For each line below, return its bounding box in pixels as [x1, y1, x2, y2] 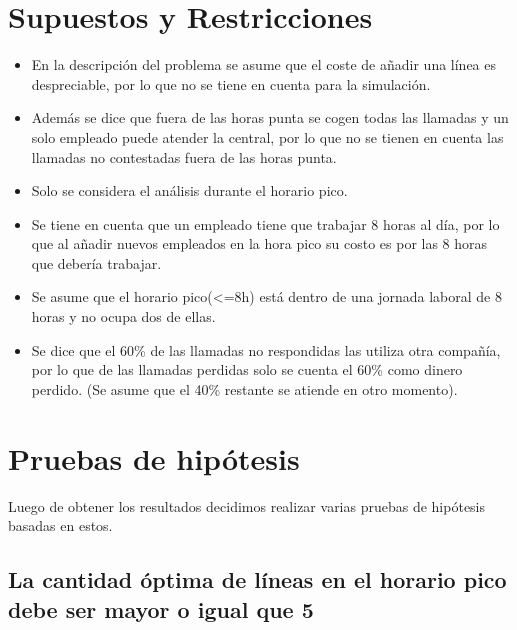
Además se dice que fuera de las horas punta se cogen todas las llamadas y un [31, 107, 509, 128]
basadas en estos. [8, 515, 113, 536]
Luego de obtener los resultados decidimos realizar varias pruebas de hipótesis [8, 495, 486, 516]
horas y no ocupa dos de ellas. [31, 306, 216, 327]
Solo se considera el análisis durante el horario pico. [31, 180, 348, 201]
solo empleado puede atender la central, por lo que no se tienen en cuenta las [31, 126, 504, 147]
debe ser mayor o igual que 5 [8, 593, 314, 624]
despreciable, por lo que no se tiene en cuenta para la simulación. [31, 73, 431, 94]
